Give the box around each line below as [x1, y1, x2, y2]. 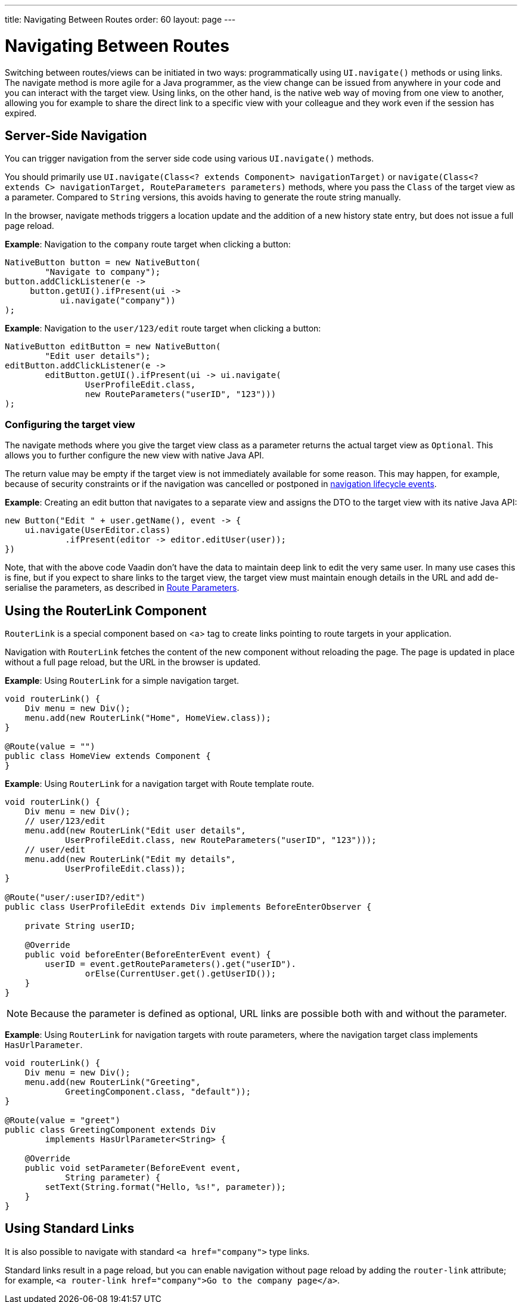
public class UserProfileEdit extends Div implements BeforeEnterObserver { [5, 901, 372, 912]
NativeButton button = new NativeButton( [5, 258, 201, 268]
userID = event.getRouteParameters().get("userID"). [45, 959, 296, 969]
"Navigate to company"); [45, 267, 161, 277]
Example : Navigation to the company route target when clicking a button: [5, 239, 291, 250]
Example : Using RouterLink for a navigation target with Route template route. [5, 778, 315, 789]
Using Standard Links [5, 1221, 135, 1236]
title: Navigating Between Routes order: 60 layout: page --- [5, 14, 236, 24]
